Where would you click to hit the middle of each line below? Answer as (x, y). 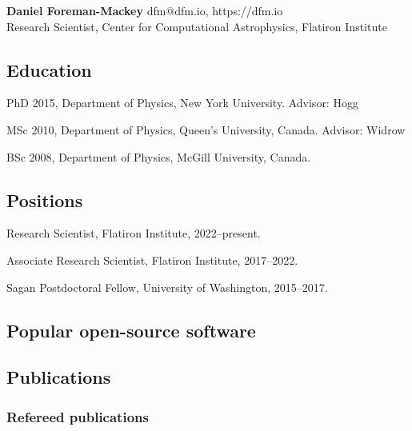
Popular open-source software (131, 330)
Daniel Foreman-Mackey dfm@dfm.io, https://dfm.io (145, 10)
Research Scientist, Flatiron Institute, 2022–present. (134, 233)
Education (49, 69)
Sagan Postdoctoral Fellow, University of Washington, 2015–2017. (167, 287)
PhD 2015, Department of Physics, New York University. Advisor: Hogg (182, 103)
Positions (45, 200)
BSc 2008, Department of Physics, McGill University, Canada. (159, 156)
